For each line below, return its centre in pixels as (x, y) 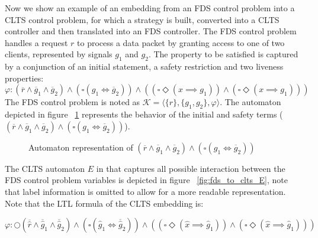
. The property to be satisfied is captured (223, 54)
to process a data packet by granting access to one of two (181, 42)
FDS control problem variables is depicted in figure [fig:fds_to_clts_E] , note (146, 180)
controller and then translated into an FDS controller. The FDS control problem (151, 31)
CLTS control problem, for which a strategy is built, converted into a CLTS (142, 19)
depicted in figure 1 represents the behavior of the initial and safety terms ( (144, 114)
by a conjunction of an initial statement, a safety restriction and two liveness (144, 66)
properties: (24, 78)
